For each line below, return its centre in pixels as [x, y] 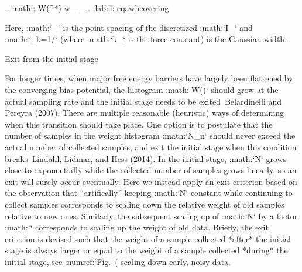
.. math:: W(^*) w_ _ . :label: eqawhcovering [87, 8]
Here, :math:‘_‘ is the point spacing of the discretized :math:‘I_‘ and [129, 27]
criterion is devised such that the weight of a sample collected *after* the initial [148, 238]
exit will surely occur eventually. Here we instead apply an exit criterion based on [151, 181]
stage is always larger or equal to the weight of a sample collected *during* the [146, 250]
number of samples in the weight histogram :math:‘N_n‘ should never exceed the [150, 135]
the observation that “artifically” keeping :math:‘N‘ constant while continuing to [149, 193]
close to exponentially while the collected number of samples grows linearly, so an [151, 170]
